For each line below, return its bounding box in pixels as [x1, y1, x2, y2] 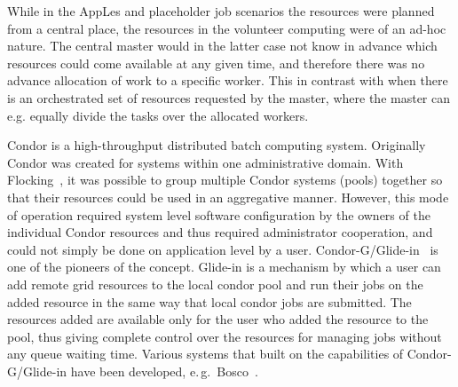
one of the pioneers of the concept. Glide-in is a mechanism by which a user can [7, 257, 441, 276]
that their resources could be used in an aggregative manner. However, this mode [7, 187, 449, 206]
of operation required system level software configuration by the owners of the [7, 205, 430, 224]
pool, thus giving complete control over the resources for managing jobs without [7, 327, 442, 345]
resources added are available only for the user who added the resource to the [7, 310, 429, 328]
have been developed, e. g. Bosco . [70, 361, 258, 380]
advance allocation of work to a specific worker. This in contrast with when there [7, 71, 448, 90]
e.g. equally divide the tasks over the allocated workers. [7, 106, 309, 124]
